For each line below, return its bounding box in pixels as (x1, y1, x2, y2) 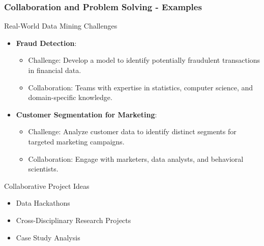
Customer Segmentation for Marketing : (16, 109, 157, 119)
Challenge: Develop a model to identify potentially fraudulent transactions (28, 55, 260, 65)
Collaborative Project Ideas (4, 180, 90, 191)
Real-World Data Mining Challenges (4, 20, 118, 31)
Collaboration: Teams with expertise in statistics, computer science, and (28, 82, 253, 92)
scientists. (28, 163, 58, 174)
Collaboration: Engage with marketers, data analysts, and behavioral (28, 153, 244, 164)
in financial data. (28, 65, 81, 75)
